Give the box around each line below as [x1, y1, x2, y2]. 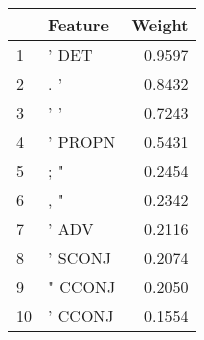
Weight [131, 13, 189, 36]
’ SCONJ [48, 246, 111, 269]
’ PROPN [48, 130, 116, 153]
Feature [48, 13, 109, 36]
